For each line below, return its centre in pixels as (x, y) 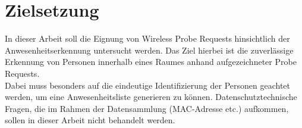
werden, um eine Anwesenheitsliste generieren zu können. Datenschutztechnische (151, 97)
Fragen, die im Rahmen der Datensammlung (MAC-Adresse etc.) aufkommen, (147, 108)
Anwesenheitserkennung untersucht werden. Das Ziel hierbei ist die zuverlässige (149, 50)
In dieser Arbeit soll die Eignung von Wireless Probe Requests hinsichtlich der (147, 38)
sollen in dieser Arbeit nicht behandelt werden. (90, 120)
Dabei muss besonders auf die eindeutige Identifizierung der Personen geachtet (148, 85)
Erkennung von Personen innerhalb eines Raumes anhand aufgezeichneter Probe (151, 62)
